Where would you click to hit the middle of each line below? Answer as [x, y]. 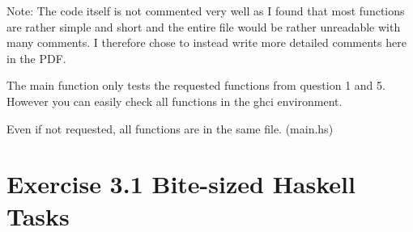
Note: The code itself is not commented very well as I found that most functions [206, 11]
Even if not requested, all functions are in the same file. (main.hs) [170, 128]
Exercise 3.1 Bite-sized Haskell [181, 184]
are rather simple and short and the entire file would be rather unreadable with [204, 26]
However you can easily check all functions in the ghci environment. [175, 101]
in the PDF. [36, 58]
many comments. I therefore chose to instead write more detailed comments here [206, 42]
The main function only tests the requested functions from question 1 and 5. [196, 85]
